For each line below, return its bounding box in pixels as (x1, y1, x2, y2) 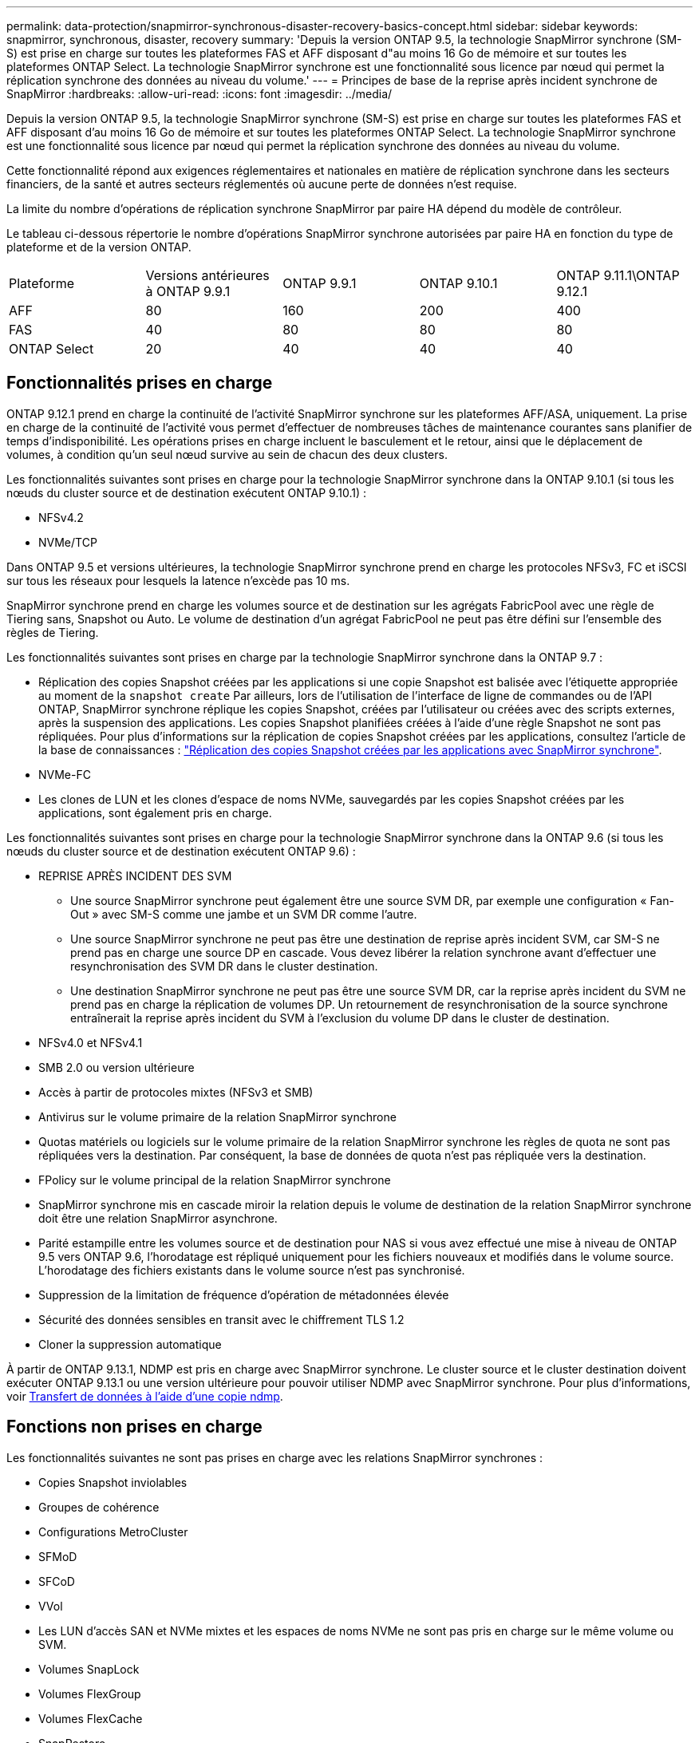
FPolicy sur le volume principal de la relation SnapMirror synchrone (38, 1172, 391, 1187)
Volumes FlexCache (38, 1711, 143, 1725)
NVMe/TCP (38, 535, 97, 549)
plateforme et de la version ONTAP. (6, 240, 192, 254)
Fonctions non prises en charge (6, 1417, 263, 1437)
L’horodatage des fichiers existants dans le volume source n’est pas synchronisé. (38, 1263, 465, 1277)
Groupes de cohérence (38, 1500, 160, 1514)
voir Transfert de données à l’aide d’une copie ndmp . (6, 1389, 283, 1403)
